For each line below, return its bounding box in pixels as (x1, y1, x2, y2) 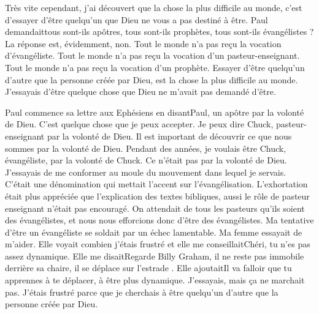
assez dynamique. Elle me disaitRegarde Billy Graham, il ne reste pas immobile (5, 249, 304, 262)
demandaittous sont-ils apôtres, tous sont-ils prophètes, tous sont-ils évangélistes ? (5, 25, 314, 38)
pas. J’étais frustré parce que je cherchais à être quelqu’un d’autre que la (5, 285, 279, 298)
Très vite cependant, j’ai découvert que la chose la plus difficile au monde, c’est (5, 1, 302, 13)
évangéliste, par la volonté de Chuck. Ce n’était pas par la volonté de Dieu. (5, 154, 287, 166)
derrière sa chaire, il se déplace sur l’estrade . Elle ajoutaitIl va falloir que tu (5, 261, 292, 274)
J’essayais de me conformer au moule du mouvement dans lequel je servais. (5, 165, 286, 178)
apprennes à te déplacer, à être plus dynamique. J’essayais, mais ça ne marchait (5, 274, 305, 286)
